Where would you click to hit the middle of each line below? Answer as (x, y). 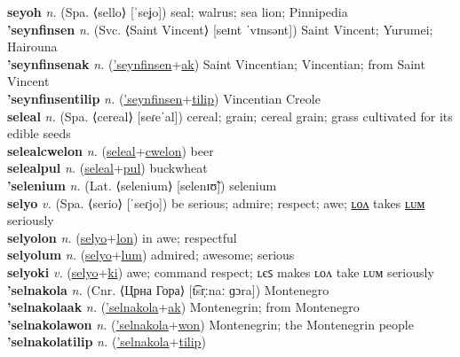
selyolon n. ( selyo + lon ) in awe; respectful (122, 237)
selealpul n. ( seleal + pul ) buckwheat (107, 168)
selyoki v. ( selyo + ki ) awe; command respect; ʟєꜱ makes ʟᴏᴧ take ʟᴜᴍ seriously (221, 272)
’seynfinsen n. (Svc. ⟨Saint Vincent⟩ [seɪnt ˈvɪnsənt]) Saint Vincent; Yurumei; (220, 29)
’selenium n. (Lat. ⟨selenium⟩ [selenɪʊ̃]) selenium (142, 185)
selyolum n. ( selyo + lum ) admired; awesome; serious (151, 255)
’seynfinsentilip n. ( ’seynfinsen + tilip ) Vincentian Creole (164, 98)
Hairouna (32, 47)
